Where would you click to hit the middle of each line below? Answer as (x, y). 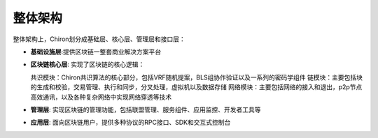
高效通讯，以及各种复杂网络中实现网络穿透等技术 (101, 97)
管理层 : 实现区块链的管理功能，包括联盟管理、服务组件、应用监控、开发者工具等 (146, 109)
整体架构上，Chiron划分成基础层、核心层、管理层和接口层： (99, 39)
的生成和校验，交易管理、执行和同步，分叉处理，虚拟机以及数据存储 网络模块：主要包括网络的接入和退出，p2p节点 (196, 87)
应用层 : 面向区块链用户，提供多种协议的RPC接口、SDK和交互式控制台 (131, 123)
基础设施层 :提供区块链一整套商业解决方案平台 (96, 52)
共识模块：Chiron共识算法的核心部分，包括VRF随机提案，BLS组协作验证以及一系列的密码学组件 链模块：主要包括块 (197, 77)
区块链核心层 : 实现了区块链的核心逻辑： (87, 64)
